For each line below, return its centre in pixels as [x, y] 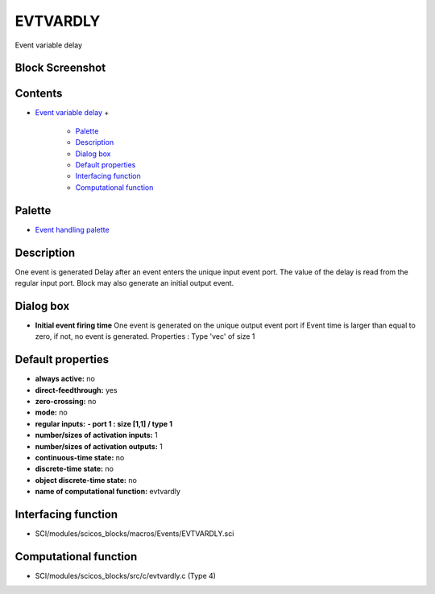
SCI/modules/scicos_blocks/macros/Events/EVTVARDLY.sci [135, 534]
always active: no [65, 379]
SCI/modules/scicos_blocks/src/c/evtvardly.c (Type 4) [126, 575]
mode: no [51, 412]
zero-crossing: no [66, 401]
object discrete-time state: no [86, 480]
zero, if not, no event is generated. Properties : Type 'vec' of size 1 [145, 336]
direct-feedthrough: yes [76, 390]
